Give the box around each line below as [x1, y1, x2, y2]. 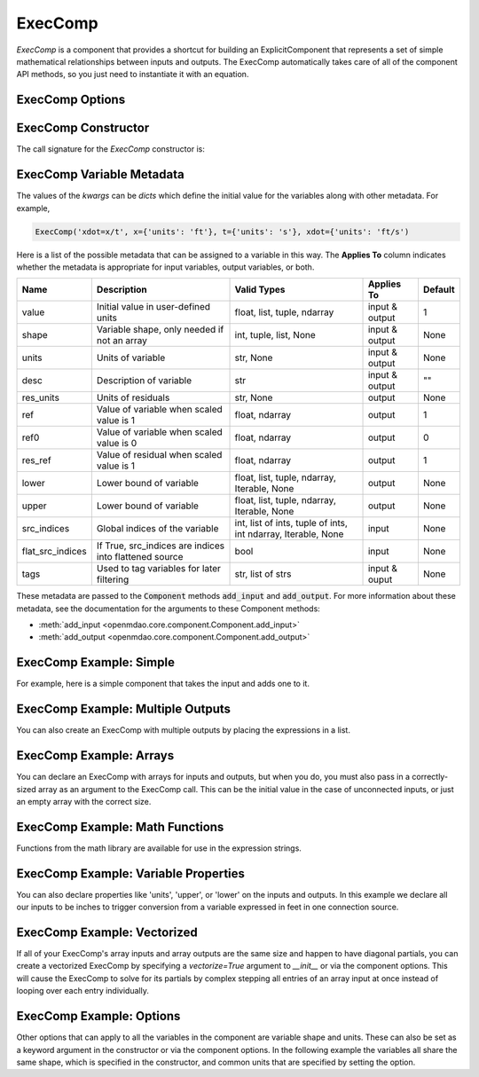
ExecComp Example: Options [16, 1009, 181, 1024]
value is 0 [96, 437, 137, 450]
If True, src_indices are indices [96, 539, 225, 552]
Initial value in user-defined [96, 301, 211, 313]
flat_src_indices [21, 546, 88, 558]
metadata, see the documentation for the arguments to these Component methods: [16, 603, 321, 614]
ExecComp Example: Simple [16, 655, 175, 670]
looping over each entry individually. [16, 986, 150, 996]
